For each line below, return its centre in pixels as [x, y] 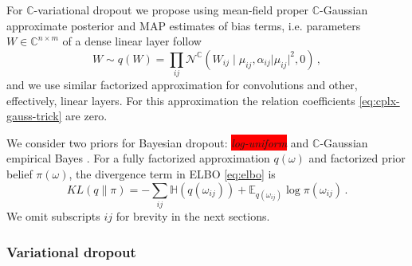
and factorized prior [357, 158]
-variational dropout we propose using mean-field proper [171, 10]
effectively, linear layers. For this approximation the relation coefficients [181, 100]
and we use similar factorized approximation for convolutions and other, [182, 85]
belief [20, 174]
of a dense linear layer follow [132, 41]
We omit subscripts [53, 216]
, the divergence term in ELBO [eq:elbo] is [172, 174]
